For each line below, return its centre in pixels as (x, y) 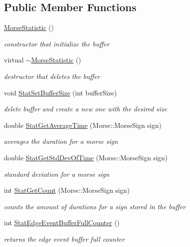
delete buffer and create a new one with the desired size (86, 109)
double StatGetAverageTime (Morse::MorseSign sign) (83, 125)
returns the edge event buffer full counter (64, 239)
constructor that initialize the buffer (57, 43)
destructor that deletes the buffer (52, 76)
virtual (14, 60)
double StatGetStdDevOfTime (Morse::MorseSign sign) (86, 157)
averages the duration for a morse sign (61, 141)
